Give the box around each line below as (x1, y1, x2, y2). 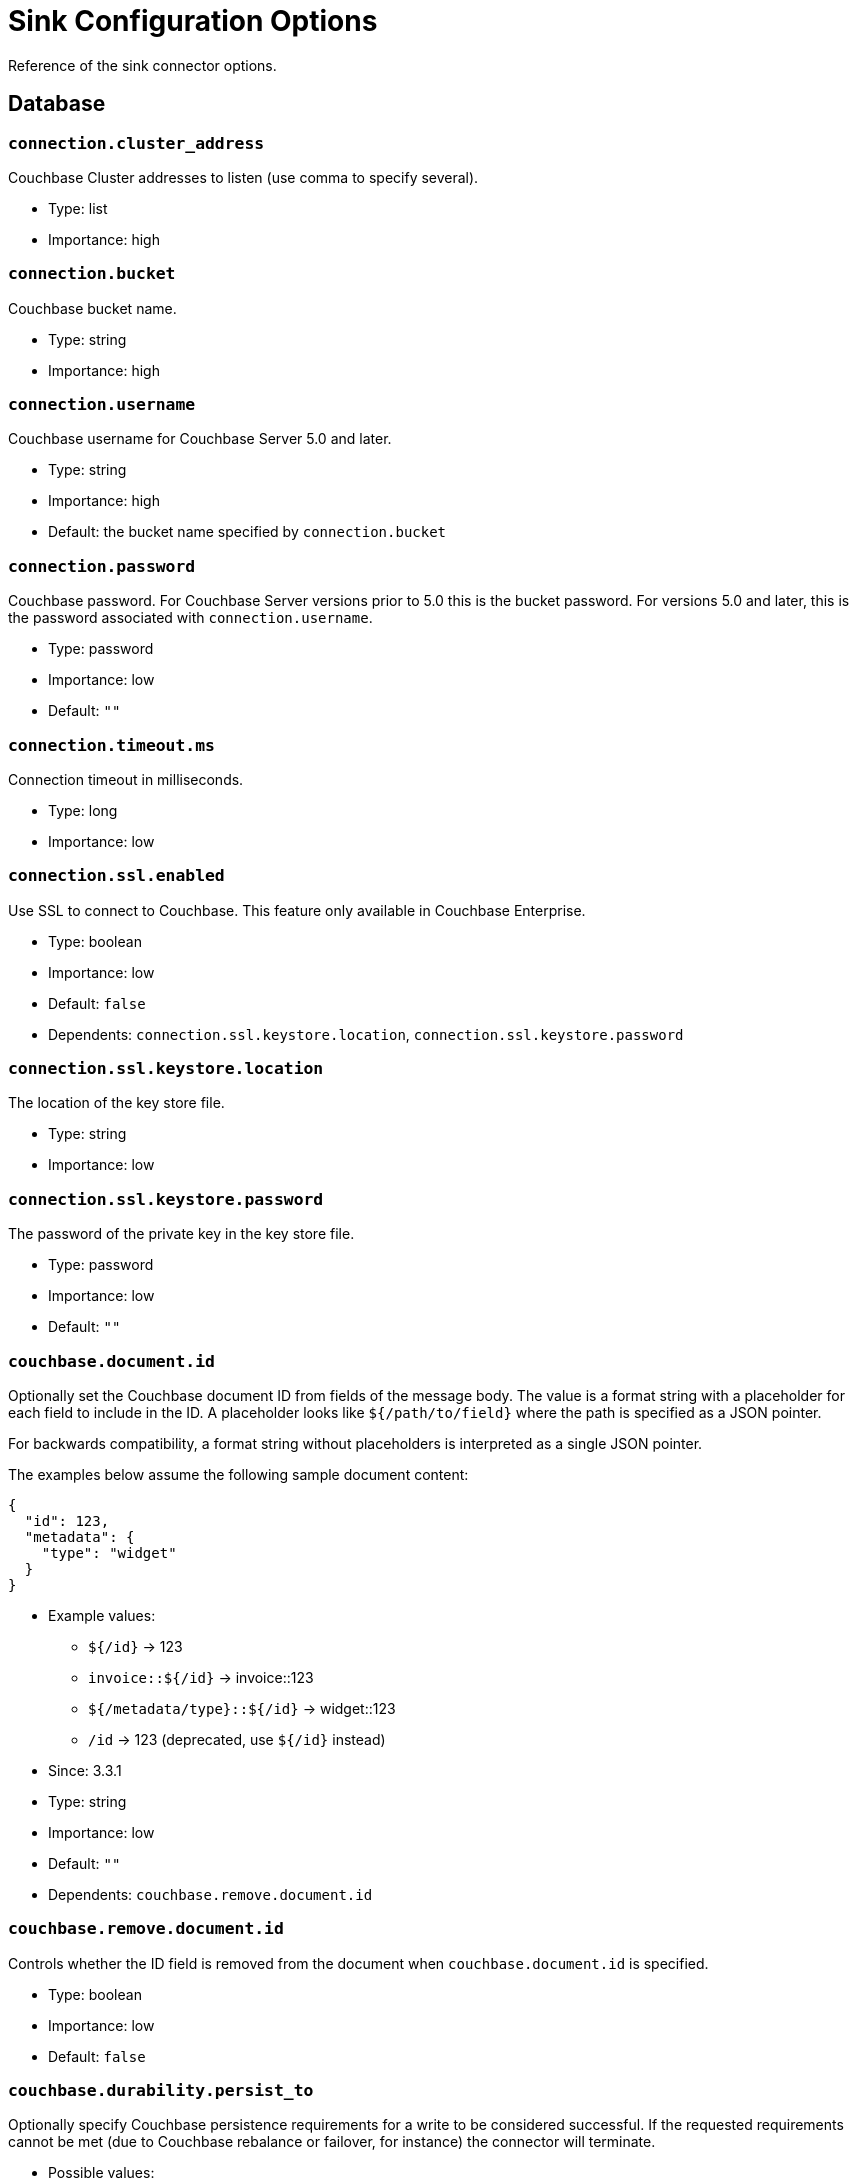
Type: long (48, 801, 118, 819)
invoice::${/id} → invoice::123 (88, 1668, 314, 1686)
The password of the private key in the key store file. (8, 1225, 355, 1243)
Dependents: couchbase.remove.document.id (48, 1885, 373, 1903)
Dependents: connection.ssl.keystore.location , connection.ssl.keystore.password (48, 1025, 684, 1043)
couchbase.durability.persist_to (8, 2081, 314, 2101)
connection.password (8, 556, 196, 576)
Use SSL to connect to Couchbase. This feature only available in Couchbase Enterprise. (8, 901, 586, 919)
